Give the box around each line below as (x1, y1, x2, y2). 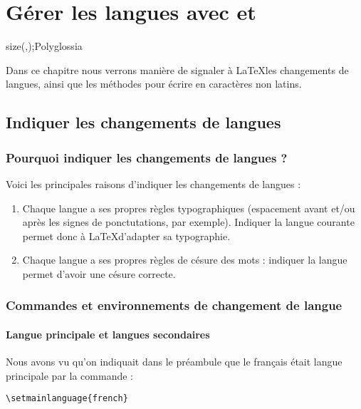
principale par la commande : (6, 368, 133, 383)
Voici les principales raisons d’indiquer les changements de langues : (6, 176, 301, 191)
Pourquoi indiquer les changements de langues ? (6, 148, 288, 166)
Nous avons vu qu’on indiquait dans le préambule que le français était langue (6, 354, 342, 369)
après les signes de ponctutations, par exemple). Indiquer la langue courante (22, 214, 355, 229)
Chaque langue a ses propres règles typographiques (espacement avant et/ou (22, 200, 355, 215)
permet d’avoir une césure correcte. (22, 266, 176, 281)
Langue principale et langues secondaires (6, 326, 210, 341)
